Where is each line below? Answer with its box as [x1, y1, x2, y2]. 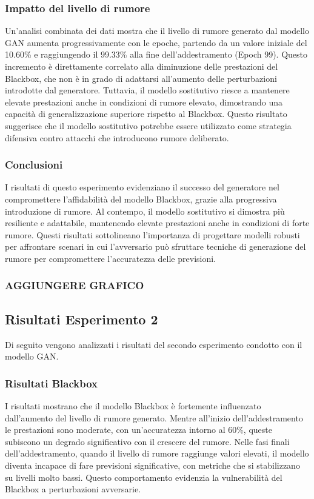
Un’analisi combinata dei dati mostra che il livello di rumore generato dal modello [5, 24, 309, 37]
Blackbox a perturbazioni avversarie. [5, 483, 141, 495]
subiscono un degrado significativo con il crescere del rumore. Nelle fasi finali [5, 435, 290, 447]
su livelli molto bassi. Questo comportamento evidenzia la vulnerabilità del [5, 471, 282, 483]
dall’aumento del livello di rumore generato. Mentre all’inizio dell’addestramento [5, 411, 303, 424]
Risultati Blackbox [5, 375, 98, 390]
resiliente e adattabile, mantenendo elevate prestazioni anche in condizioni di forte [5, 216, 310, 229]
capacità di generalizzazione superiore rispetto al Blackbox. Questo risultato [5, 107, 287, 120]
